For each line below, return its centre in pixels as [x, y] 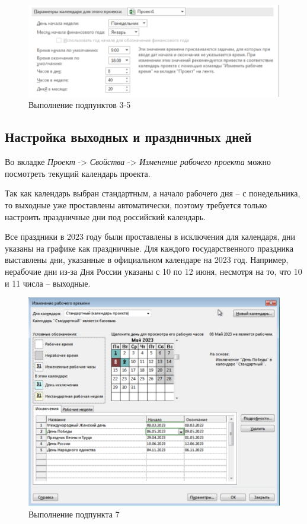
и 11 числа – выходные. [48, 283]
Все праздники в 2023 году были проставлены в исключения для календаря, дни [150, 236]
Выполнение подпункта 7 [74, 514]
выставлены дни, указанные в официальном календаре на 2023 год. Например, [147, 260]
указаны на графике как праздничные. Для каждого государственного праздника [149, 248]
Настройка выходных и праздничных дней [128, 137]
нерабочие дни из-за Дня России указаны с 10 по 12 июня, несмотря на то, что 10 [153, 271]
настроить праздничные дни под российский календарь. [105, 216]
